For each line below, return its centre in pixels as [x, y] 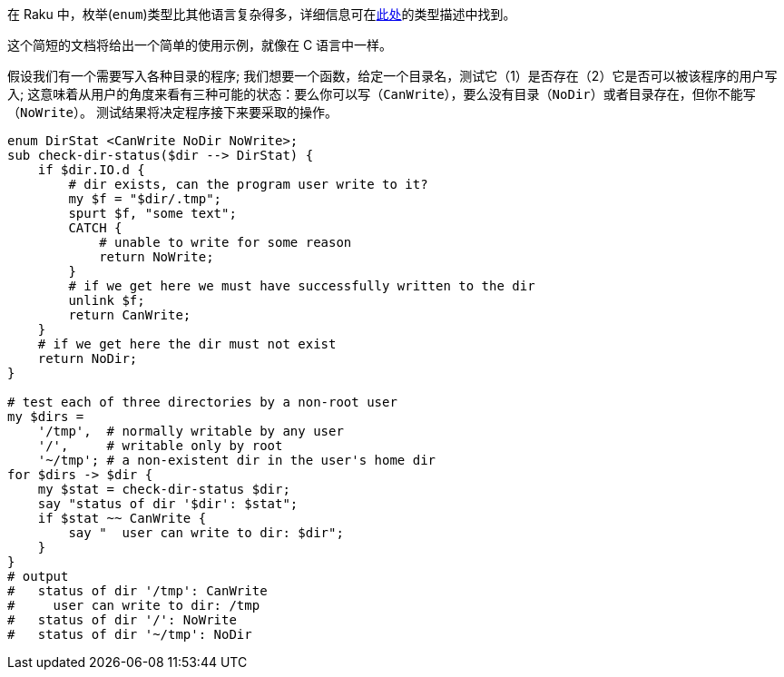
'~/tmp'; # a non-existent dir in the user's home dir [237, 460]
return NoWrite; [157, 257]
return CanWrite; [130, 315]
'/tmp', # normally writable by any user [191, 431]
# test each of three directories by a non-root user [202, 402]
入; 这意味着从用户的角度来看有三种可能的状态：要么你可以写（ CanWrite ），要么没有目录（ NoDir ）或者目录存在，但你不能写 [382, 94]
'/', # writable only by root [160, 446]
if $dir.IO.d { [91, 170]
